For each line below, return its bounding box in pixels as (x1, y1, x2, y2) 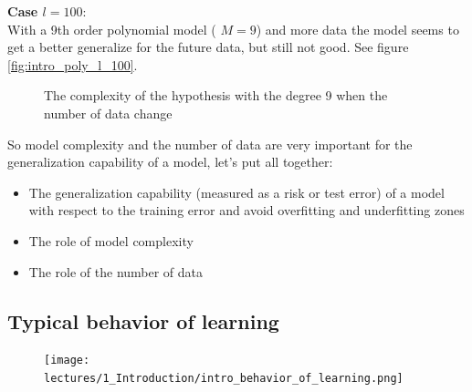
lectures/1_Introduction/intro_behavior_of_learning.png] (44, 371, 404, 385)
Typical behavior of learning (7, 306, 279, 335)
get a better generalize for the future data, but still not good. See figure (7, 37, 409, 57)
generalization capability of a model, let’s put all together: (7, 152, 333, 171)
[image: (44, 354, 90, 367)
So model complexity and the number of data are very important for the (7, 134, 413, 153)
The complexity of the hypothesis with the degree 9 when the (44, 86, 388, 105)
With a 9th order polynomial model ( (7, 19, 216, 38)
